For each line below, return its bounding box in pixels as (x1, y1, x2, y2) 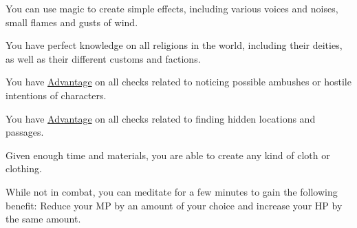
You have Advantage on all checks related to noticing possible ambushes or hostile (6, 74, 351, 89)
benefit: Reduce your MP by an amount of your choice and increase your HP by (6, 198, 343, 212)
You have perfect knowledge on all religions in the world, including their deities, (6, 38, 343, 52)
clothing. (6, 161, 42, 176)
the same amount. (6, 211, 81, 226)
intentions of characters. (6, 87, 107, 102)
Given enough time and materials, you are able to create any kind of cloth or (6, 147, 330, 162)
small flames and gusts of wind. (6, 14, 138, 29)
